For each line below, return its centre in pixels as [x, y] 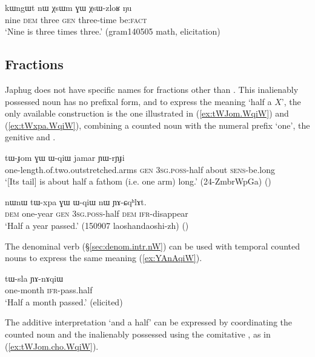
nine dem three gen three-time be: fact [76, 19]
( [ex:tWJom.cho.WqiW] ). [52, 346]
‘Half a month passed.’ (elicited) [64, 301]
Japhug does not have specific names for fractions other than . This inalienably [152, 89]
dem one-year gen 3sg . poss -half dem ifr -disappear [97, 213]
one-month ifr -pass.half [49, 290]
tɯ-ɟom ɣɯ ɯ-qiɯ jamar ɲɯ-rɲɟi [65, 157]
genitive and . [30, 137]
